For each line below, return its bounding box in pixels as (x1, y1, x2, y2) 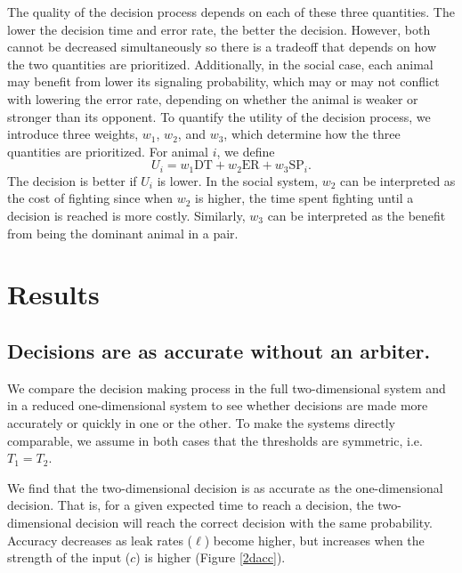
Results (7, 276, 100, 312)
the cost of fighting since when (7, 189, 174, 207)
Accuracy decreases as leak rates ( (7, 530, 193, 549)
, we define (216, 141, 275, 160)
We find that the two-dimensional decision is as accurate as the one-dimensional (7, 478, 443, 496)
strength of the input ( (7, 548, 131, 567)
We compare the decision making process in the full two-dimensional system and (7, 378, 446, 397)
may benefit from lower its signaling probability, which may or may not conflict (7, 72, 440, 91)
